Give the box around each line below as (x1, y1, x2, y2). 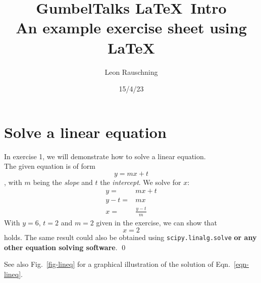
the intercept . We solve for (100, 176, 181, 187)
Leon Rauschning (105, 66, 158, 77)
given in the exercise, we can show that (96, 217, 217, 227)
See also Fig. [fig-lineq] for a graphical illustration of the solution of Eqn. (4, 259, 231, 269)
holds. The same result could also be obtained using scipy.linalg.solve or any (4, 232, 257, 243)
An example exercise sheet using (16, 17, 247, 38)
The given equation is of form (4, 161, 95, 171)
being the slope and (33, 176, 93, 187)
